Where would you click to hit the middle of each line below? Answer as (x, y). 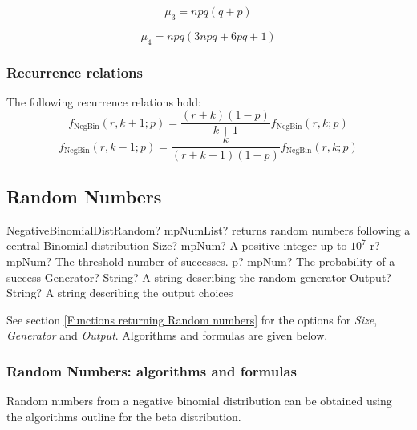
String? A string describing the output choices (120, 293)
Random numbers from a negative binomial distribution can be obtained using (199, 401)
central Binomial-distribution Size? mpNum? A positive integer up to (177, 245)
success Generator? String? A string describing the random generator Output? (199, 277)
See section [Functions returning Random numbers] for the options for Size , (192, 319)
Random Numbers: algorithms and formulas (152, 370)
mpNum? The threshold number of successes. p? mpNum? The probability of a (201, 261)
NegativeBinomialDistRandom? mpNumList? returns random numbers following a (208, 229)
